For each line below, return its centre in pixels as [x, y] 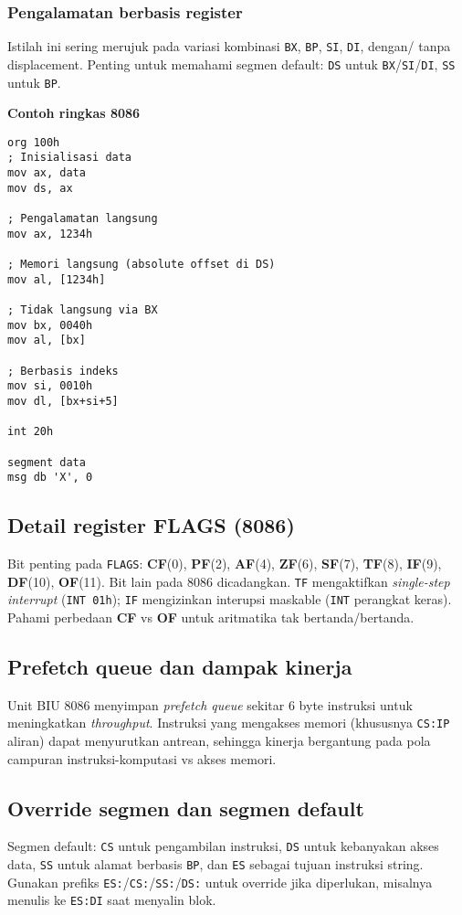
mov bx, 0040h [50, 325]
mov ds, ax [40, 188]
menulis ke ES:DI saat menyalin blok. [112, 900]
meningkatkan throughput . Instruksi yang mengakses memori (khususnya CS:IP [229, 723]
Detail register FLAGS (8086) [151, 525]
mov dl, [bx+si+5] [63, 401]
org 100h [34, 142]
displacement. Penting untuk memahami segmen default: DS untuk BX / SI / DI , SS [231, 64]
